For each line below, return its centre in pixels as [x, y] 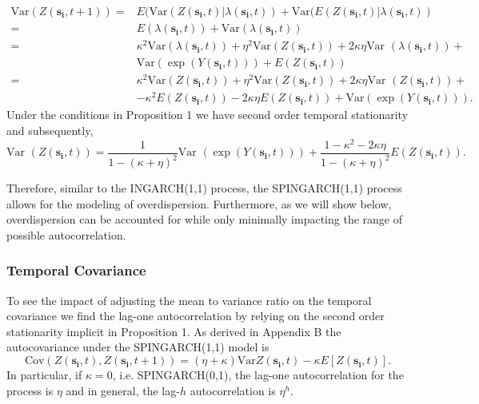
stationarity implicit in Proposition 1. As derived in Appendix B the [174, 331]
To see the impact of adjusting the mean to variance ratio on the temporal [189, 300]
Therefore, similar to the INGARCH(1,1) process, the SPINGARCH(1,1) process [204, 188]
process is [30, 390]
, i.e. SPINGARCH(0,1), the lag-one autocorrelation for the [258, 375]
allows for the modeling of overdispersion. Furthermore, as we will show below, [199, 203]
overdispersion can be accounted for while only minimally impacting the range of [204, 219]
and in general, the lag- [123, 390]
